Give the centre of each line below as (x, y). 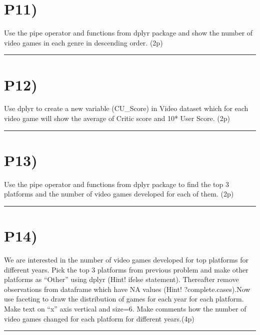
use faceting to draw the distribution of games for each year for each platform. (124, 299)
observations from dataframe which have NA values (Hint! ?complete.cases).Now (127, 289)
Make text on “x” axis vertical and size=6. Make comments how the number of (125, 309)
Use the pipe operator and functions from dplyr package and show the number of (128, 33)
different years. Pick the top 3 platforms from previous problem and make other (126, 269)
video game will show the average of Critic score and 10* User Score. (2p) (117, 118)
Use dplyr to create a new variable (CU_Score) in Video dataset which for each (126, 108)
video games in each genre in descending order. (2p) (83, 42)
